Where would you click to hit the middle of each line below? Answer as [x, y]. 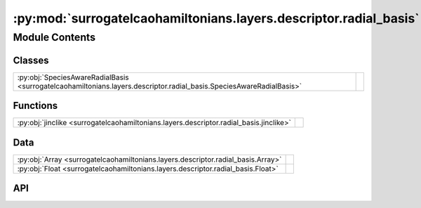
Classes [31, 60]
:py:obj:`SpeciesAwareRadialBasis [73, 77]
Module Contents [54, 37]
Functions [35, 106]
